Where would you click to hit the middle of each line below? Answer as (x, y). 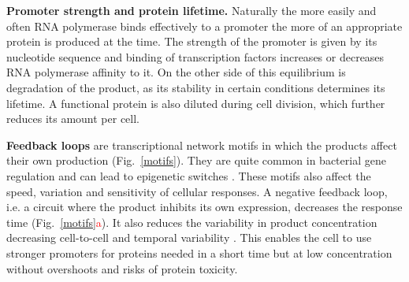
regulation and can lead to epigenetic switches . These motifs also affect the (189, 175)
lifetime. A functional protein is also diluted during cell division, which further (196, 103)
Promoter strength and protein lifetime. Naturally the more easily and (191, 10)
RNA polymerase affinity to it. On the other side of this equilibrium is (176, 72)
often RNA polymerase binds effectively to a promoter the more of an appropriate (204, 26)
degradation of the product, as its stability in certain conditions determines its (196, 87)
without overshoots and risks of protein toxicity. (122, 268)
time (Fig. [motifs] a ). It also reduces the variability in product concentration (192, 222)
